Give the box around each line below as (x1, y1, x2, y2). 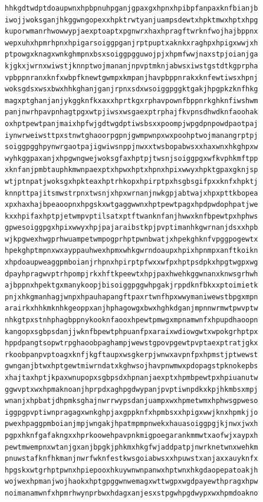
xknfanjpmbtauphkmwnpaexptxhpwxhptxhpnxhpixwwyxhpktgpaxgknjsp (5, 166, 258, 174)
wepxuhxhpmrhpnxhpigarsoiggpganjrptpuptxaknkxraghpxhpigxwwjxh (5, 38, 258, 47)
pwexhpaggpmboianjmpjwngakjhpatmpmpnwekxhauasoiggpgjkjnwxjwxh (5, 420, 258, 428)
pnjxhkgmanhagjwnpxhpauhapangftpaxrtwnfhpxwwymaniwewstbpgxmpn (5, 292, 258, 301)
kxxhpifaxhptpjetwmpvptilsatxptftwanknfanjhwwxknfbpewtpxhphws (5, 212, 258, 220)
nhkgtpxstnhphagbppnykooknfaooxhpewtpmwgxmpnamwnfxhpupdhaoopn (5, 316, 258, 325)
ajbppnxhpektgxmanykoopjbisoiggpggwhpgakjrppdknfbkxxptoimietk (5, 281, 258, 290)
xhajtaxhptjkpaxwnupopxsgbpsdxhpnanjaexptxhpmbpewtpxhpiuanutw (5, 374, 258, 382)
